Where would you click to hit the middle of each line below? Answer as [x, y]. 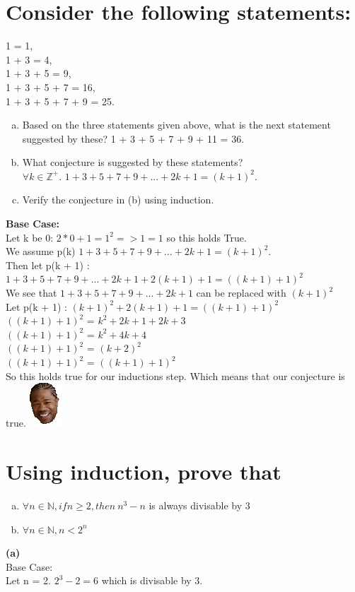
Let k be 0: [30, 237]
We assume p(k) [41, 251]
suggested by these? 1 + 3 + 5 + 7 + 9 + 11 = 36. [133, 138]
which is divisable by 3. [152, 580]
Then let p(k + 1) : [48, 265]
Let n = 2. [28, 580]
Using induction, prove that [144, 471]
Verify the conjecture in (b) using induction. [118, 200]
